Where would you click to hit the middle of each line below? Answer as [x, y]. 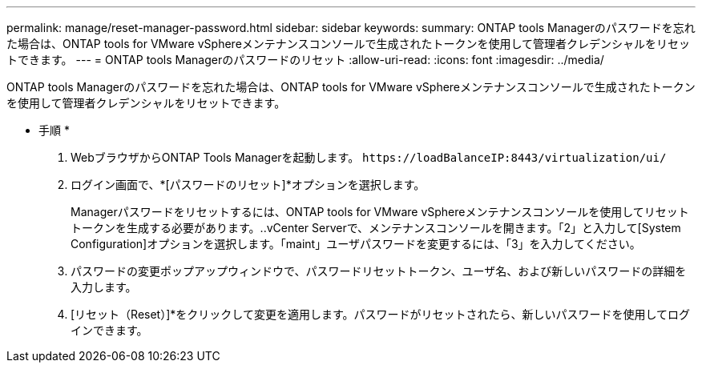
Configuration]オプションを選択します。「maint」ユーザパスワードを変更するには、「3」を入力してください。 [356, 244]
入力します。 [104, 287]
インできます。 [109, 330]
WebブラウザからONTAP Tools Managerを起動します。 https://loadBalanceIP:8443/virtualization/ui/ [369, 157]
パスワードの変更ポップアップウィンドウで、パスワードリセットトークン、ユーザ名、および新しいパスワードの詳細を [379, 271]
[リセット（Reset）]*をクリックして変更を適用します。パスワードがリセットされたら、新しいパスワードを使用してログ [381, 314]
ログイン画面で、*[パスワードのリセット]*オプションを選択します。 [248, 184]
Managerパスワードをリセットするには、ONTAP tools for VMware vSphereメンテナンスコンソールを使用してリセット [380, 212]
